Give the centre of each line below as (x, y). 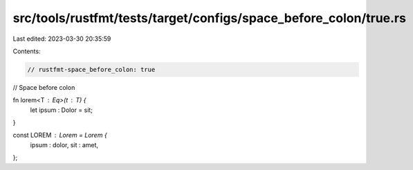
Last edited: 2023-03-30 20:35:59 (62, 39)
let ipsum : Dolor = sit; (62, 110)
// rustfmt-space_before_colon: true (91, 69)
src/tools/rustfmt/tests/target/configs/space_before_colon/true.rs (209, 18)
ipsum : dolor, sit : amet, (64, 144)
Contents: (27, 51)
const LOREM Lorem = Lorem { (60, 135)
